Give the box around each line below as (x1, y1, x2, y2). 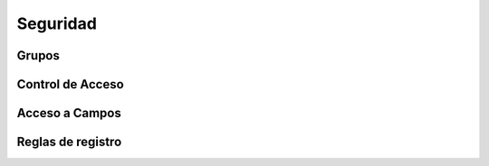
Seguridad (16, 14, 97, 33)
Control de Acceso (16, 77, 124, 92)
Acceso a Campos (16, 106, 121, 121)
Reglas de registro (16, 134, 122, 150)
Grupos (16, 48, 61, 63)
